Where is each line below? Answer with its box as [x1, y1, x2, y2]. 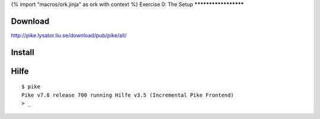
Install [11, 47, 35, 57]
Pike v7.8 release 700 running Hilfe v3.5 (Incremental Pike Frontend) [21, 92, 234, 98]
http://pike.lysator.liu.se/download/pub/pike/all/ [11, 31, 127, 38]
